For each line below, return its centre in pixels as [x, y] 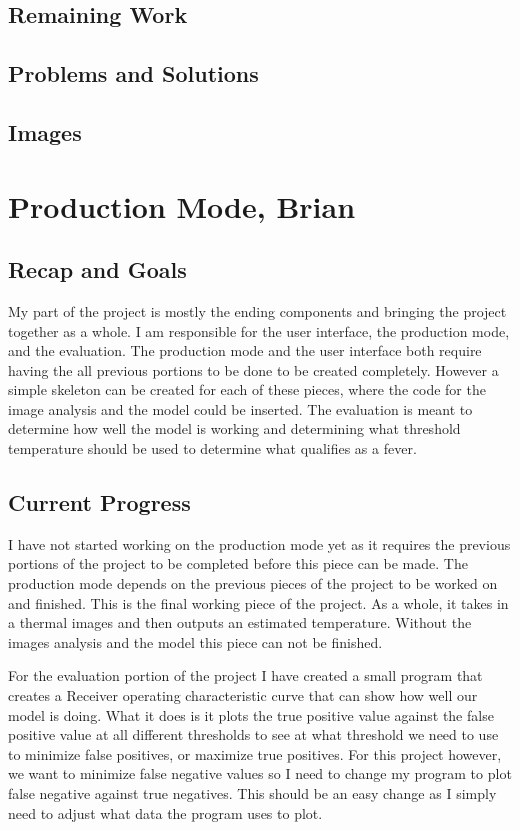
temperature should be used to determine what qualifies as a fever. [212, 448]
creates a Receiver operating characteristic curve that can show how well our [243, 695]
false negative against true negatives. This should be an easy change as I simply [252, 793]
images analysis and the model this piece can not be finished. [195, 641]
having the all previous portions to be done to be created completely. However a [253, 369]
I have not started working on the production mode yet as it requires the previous [259, 543]
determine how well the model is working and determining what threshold [234, 428]
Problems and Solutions [133, 73]
